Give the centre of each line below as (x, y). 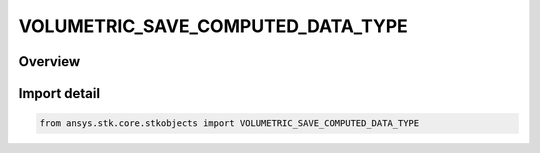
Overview (49, 61)
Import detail (59, 93)
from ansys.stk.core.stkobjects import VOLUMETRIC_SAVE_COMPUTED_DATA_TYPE (229, 123)
